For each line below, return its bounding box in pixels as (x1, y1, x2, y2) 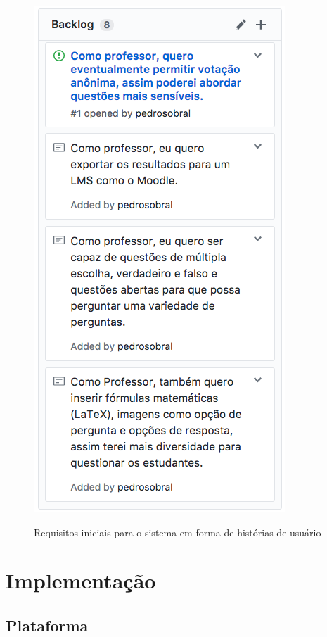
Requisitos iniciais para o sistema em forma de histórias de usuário (34, 524, 321, 539)
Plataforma (6, 614, 89, 636)
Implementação (6, 566, 156, 595)
